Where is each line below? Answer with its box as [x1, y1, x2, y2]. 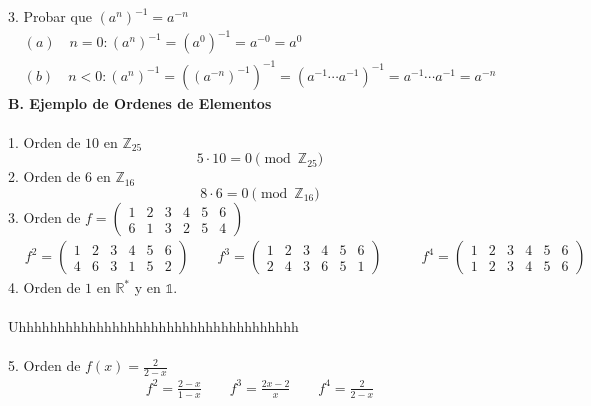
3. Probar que [8, 6, 92, 26]
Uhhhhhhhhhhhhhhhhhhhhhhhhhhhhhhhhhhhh [8, 316, 299, 337]
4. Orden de [8, 277, 81, 298]
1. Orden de [8, 131, 81, 152]
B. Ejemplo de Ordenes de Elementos [8, 92, 272, 113]
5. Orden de [8, 355, 81, 376]
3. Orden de [8, 207, 81, 228]
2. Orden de [8, 166, 81, 187]
